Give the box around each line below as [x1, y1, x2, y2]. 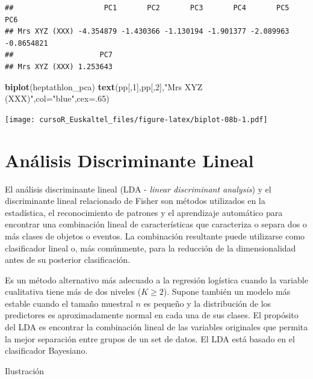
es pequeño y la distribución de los [143, 297, 271, 309]
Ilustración [5, 364, 45, 377]
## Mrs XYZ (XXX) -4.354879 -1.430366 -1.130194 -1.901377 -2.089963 [5, 27, 290, 36]
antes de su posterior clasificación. [5, 253, 131, 266]
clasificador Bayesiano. [5, 344, 88, 357]
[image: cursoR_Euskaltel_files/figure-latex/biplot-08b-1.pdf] [5, 115, 268, 124]
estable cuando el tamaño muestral [5, 297, 133, 309]
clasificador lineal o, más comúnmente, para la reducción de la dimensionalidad [5, 241, 296, 254]
